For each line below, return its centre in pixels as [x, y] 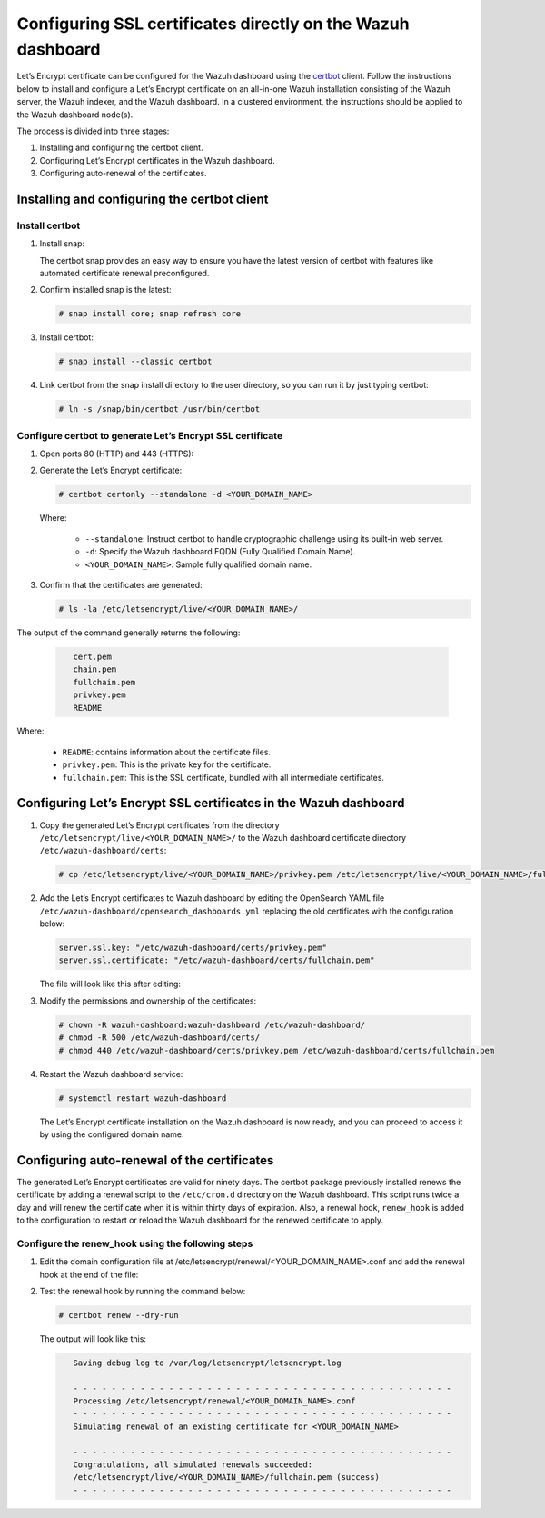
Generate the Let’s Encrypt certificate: [111, 470]
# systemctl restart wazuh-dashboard [143, 1098]
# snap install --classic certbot [135, 362]
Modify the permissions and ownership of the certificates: [148, 1001]
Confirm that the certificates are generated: [121, 584]
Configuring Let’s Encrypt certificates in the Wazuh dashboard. [158, 160]
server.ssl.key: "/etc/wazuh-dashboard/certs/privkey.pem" [193, 948]
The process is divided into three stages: [93, 131]
